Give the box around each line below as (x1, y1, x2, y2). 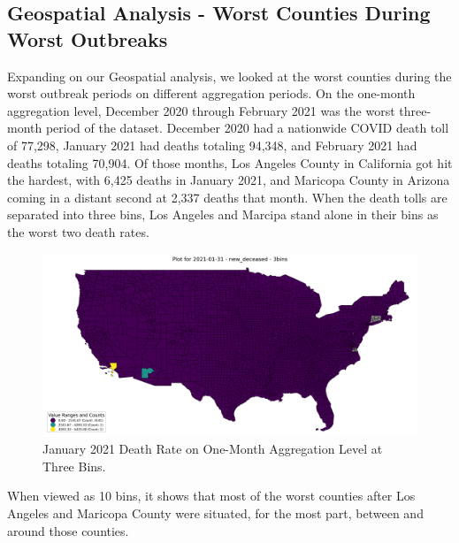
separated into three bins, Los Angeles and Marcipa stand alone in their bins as (7, 205, 439, 224)
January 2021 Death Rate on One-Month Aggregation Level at (42, 440, 383, 458)
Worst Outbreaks (7, 25, 168, 52)
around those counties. (7, 521, 129, 539)
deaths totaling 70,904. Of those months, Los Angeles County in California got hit (7, 153, 453, 172)
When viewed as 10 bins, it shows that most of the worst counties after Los (7, 486, 416, 505)
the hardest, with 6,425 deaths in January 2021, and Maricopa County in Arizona (7, 171, 450, 189)
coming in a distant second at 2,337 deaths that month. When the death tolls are (7, 187, 448, 206)
